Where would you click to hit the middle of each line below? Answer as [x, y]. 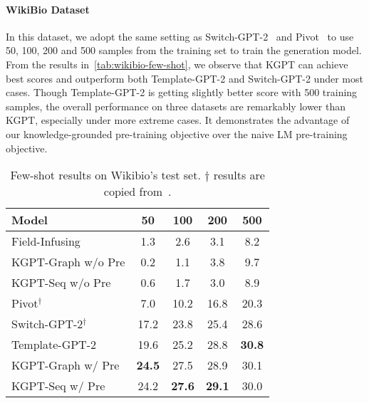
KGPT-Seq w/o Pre [61, 283]
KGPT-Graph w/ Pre [66, 365]
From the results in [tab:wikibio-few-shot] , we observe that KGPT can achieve [177, 64]
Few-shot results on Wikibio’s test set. [105, 175]
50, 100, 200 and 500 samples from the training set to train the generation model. [184, 50]
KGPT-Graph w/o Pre [68, 262]
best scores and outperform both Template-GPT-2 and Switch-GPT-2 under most [184, 78]
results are [239, 175]
